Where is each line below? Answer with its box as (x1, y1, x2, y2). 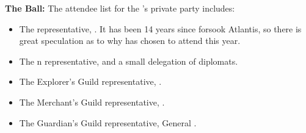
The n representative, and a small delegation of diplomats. (19, 54, 238, 67)
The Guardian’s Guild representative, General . (19, 116, 197, 129)
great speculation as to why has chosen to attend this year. (19, 34, 241, 47)
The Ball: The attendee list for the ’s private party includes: (5, 2, 235, 14)
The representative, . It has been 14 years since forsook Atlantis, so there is (19, 22, 302, 35)
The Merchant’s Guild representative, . (19, 95, 165, 108)
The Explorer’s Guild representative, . (19, 75, 162, 88)
